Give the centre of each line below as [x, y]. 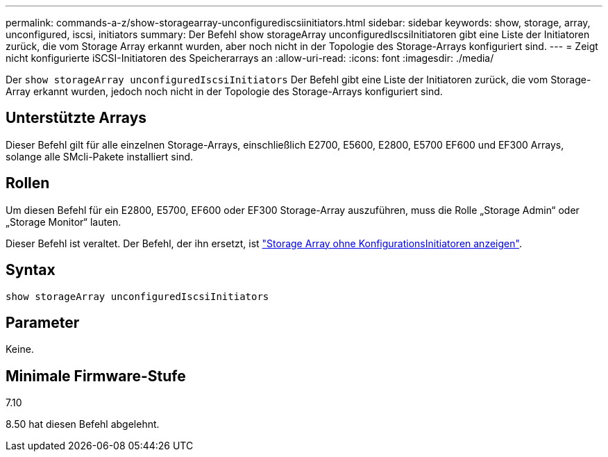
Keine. [20, 349]
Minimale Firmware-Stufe [96, 376]
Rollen [28, 183]
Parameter [43, 322]
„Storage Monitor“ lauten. [64, 222]
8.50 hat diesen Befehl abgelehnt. [83, 424]
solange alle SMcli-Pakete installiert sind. [100, 156]
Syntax [31, 270]
